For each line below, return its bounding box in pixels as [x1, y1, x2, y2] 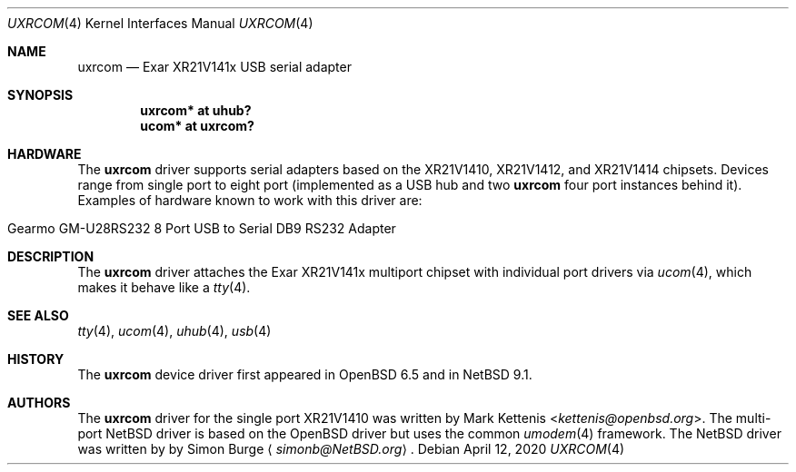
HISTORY [7, 351, 65, 367]
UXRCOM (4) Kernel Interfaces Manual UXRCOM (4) [7, 15, 313, 31]
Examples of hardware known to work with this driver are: [77, 192, 423, 208]
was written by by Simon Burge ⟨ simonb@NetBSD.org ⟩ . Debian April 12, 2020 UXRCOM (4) [77, 441, 625, 457]
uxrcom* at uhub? [140, 103, 252, 118]
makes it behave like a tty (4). [77, 280, 251, 295]
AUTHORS [7, 395, 71, 410]
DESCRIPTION [7, 249, 95, 264]
